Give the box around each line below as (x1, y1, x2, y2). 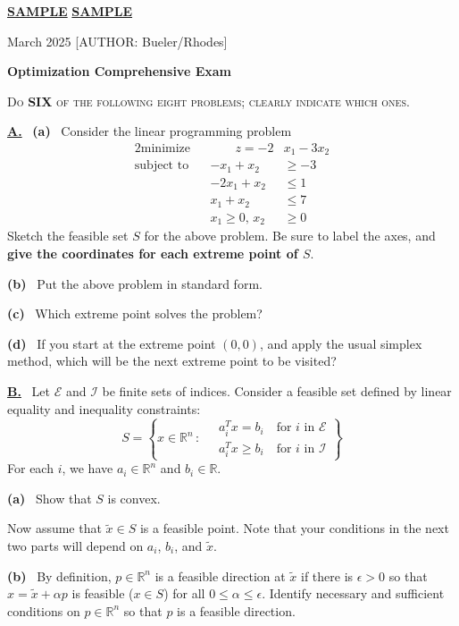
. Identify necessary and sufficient (262, 584, 445, 603)
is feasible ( (71, 584, 134, 603)
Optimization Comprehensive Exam (7, 62, 231, 80)
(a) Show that (7, 488, 92, 507)
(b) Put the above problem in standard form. (7, 274, 263, 292)
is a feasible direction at (154, 566, 286, 585)
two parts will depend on (7, 536, 144, 554)
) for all (163, 584, 205, 603)
